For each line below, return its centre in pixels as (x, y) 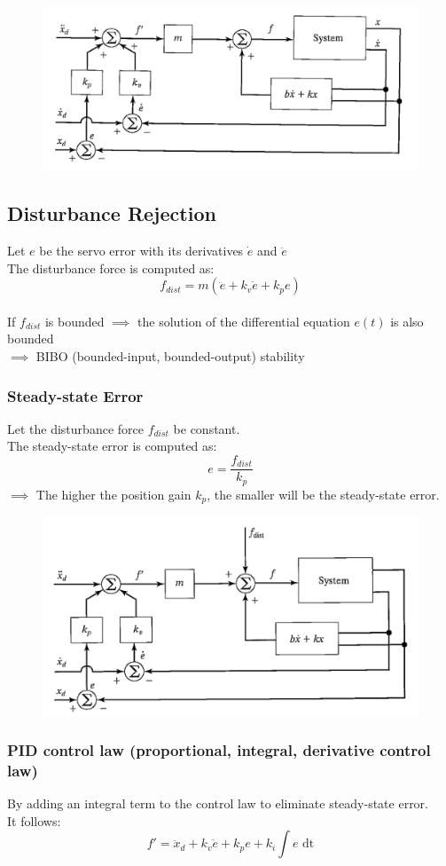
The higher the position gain (113, 494)
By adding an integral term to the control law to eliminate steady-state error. (218, 803)
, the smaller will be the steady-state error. (323, 494)
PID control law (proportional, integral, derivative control (219, 750)
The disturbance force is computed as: (111, 268)
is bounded (74, 321)
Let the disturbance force (75, 428)
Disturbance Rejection (112, 213)
